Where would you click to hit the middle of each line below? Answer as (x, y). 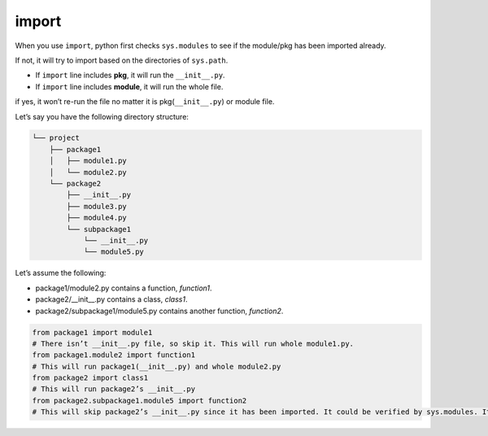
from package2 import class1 (90, 378)
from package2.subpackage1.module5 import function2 (139, 400)
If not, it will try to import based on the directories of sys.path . (122, 60)
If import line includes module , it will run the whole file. (129, 86)
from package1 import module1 (92, 332)
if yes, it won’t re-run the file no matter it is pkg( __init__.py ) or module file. (145, 102)
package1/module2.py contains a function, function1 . (124, 288)
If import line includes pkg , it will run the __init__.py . (130, 75)
